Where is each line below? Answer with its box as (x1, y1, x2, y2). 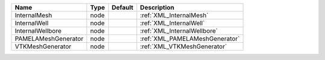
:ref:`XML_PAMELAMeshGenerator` (140, 34, 240, 43)
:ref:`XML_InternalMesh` (140, 11, 209, 19)
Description (140, 4, 175, 11)
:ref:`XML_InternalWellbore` (140, 27, 218, 35)
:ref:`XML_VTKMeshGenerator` (140, 42, 227, 50)
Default (111, 4, 134, 11)
